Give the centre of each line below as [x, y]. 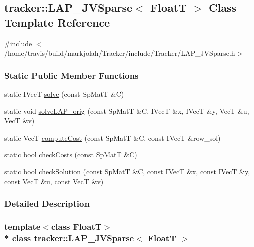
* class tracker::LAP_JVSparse [69, 238]
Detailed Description [47, 204]
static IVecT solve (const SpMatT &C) [64, 94]
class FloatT [76, 226]
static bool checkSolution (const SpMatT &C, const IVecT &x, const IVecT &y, [127, 171]
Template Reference [57, 22]
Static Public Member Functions [71, 75]
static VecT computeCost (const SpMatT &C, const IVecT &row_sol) [112, 137]
